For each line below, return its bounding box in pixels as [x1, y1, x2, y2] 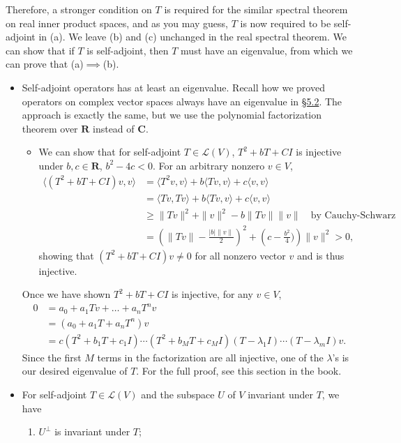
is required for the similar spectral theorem [164, 2, 348, 16]
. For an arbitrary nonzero [152, 158, 265, 172]
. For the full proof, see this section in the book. [136, 363, 342, 378]
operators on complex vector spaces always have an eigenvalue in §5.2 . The [22, 93, 342, 108]
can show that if [6, 43, 75, 57]
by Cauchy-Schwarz [310, 211, 396, 221]
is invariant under [54, 424, 130, 439]
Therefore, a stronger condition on [6, 2, 152, 16]
